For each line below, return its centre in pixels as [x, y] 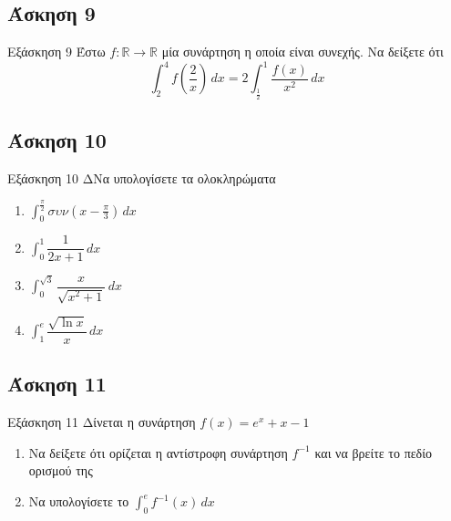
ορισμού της [61, 470]
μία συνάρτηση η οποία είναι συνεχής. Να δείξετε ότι [302, 52]
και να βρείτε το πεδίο [373, 452]
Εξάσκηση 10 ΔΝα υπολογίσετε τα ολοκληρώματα [142, 177]
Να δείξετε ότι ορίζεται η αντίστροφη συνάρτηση [158, 452]
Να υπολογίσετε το [79, 501]
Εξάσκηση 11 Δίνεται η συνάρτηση [102, 422]
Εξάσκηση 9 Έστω [56, 52]
